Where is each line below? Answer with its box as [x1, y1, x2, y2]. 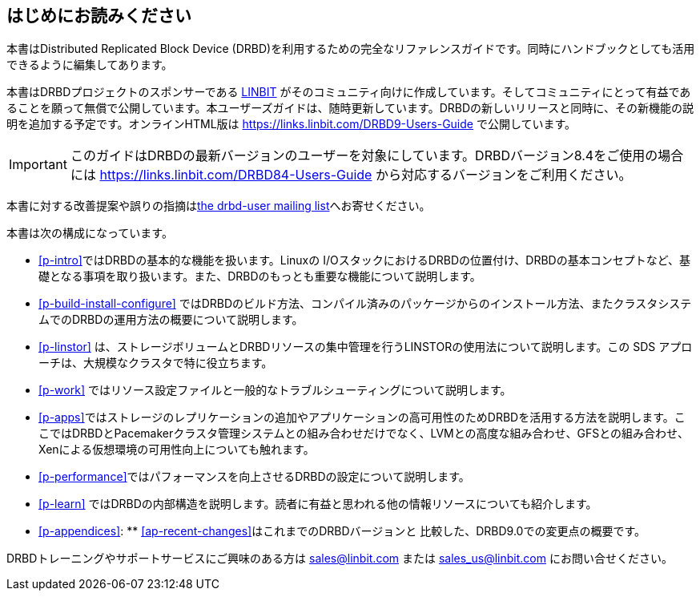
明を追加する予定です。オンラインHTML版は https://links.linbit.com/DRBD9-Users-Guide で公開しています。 [6, 117, 577, 131]
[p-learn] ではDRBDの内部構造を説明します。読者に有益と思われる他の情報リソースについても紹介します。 [38, 497, 597, 511]
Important [9, 156, 67, 173]
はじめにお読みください [6, 6, 191, 26]
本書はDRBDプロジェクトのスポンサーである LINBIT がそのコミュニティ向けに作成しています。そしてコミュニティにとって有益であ [6, 85, 691, 99]
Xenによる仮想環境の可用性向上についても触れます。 [38, 442, 315, 457]
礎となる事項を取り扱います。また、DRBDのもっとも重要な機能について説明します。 [38, 269, 481, 284]
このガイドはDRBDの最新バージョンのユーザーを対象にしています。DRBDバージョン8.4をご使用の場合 [70, 147, 684, 164]
